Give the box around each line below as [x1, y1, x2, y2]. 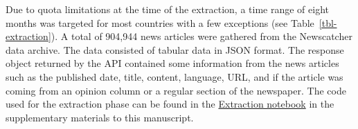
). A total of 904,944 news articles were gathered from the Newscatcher [51, 29, 352, 43]
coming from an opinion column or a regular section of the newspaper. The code [6, 83, 346, 97]
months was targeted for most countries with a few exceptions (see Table [6, 15, 314, 30]
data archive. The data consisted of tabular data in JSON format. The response [6, 42, 344, 57]
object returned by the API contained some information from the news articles [6, 56, 339, 70]
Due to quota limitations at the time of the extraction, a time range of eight [6, 2, 329, 16]
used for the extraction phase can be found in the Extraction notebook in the [6, 97, 334, 111]
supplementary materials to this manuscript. [6, 110, 194, 124]
